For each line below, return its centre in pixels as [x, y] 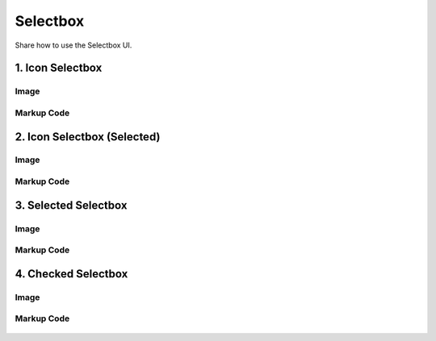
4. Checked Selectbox [71, 274]
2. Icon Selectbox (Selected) [88, 137]
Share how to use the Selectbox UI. [73, 45]
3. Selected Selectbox [71, 205]
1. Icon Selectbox [59, 68]
